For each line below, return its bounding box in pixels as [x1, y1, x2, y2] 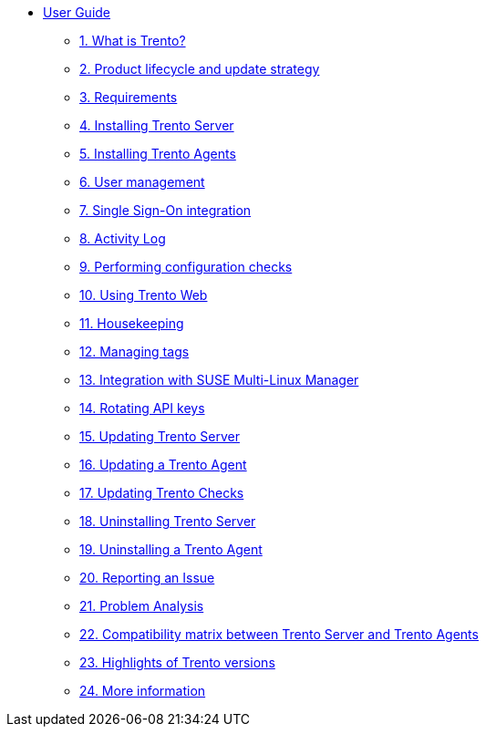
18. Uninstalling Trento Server [79, 513, 256, 529]
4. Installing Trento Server [79, 118, 234, 133]
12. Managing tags [79, 344, 190, 359]
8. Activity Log [79, 231, 166, 246]
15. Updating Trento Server [79, 429, 240, 444]
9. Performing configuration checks [79, 259, 293, 274]
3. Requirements [79, 89, 178, 105]
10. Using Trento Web [79, 287, 208, 303]
